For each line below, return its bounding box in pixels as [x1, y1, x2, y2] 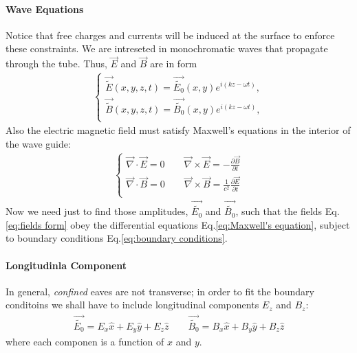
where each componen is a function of [6, 334, 164, 348]
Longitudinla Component [6, 258, 127, 272]
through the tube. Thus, [6, 56, 107, 71]
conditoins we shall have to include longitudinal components [6, 297, 259, 312]
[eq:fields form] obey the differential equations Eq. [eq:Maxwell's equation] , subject [6, 217, 350, 231]
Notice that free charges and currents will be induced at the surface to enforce [6, 27, 335, 42]
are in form [150, 56, 197, 71]
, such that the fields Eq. [235, 204, 340, 218]
